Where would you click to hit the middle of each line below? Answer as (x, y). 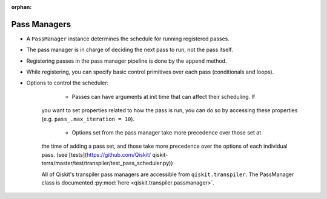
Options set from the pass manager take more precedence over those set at (167, 133)
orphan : (21, 7)
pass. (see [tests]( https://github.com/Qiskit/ (96, 154)
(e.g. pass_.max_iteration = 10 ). (88, 119)
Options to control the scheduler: (68, 83)
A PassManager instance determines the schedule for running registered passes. (128, 39)
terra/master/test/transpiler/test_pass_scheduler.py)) (107, 163)
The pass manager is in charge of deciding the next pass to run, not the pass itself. (130, 50)
